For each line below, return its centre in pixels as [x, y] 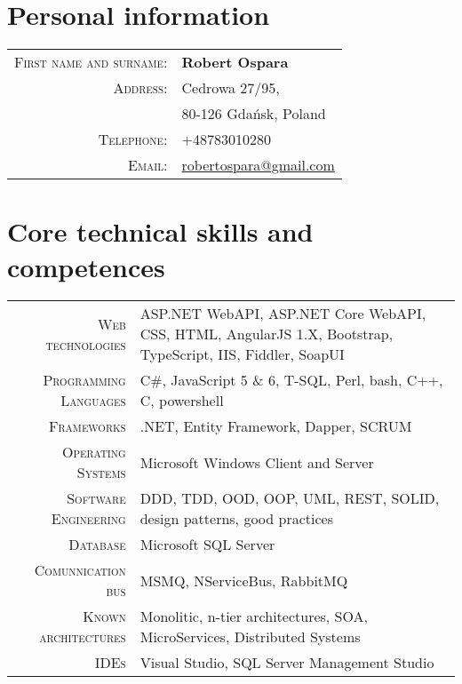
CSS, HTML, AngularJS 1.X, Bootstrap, [267, 334]
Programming [84, 380]
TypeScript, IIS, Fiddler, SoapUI [242, 354]
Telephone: [133, 139]
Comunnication [80, 570]
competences [86, 266]
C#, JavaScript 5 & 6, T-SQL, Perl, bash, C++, [291, 380]
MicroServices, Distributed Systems [250, 637]
